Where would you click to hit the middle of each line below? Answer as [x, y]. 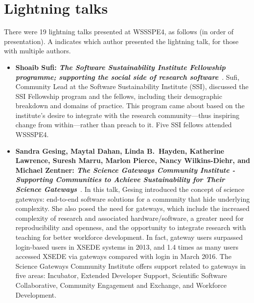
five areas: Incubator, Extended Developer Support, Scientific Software [121, 275]
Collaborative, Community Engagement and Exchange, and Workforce [121, 285]
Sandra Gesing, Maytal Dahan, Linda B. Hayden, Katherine [120, 151]
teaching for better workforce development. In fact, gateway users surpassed [129, 237]
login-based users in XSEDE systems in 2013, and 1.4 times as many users [127, 246]
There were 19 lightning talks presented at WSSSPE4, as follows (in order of [119, 32]
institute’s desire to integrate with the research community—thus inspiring [127, 115]
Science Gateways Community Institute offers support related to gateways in [131, 266]
